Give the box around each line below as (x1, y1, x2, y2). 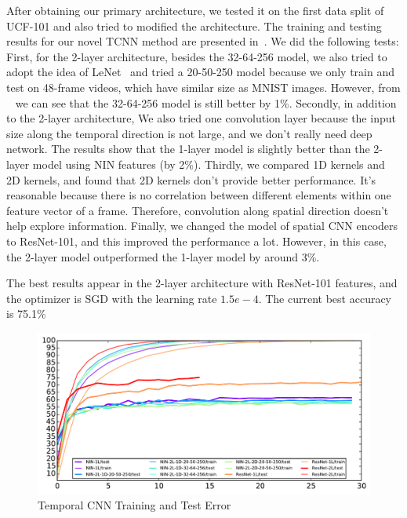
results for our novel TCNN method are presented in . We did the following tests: (6, 33, 399, 49)
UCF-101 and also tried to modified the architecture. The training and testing (6, 17, 382, 34)
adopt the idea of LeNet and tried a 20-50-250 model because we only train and (6, 64, 395, 80)
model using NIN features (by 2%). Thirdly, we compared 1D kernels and (32, 155, 385, 172)
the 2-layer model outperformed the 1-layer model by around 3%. (6, 248, 320, 264)
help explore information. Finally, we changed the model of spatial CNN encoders (6, 217, 398, 234)
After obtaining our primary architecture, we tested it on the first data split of (6, 2, 384, 18)
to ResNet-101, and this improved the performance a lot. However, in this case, (6, 232, 387, 249)
